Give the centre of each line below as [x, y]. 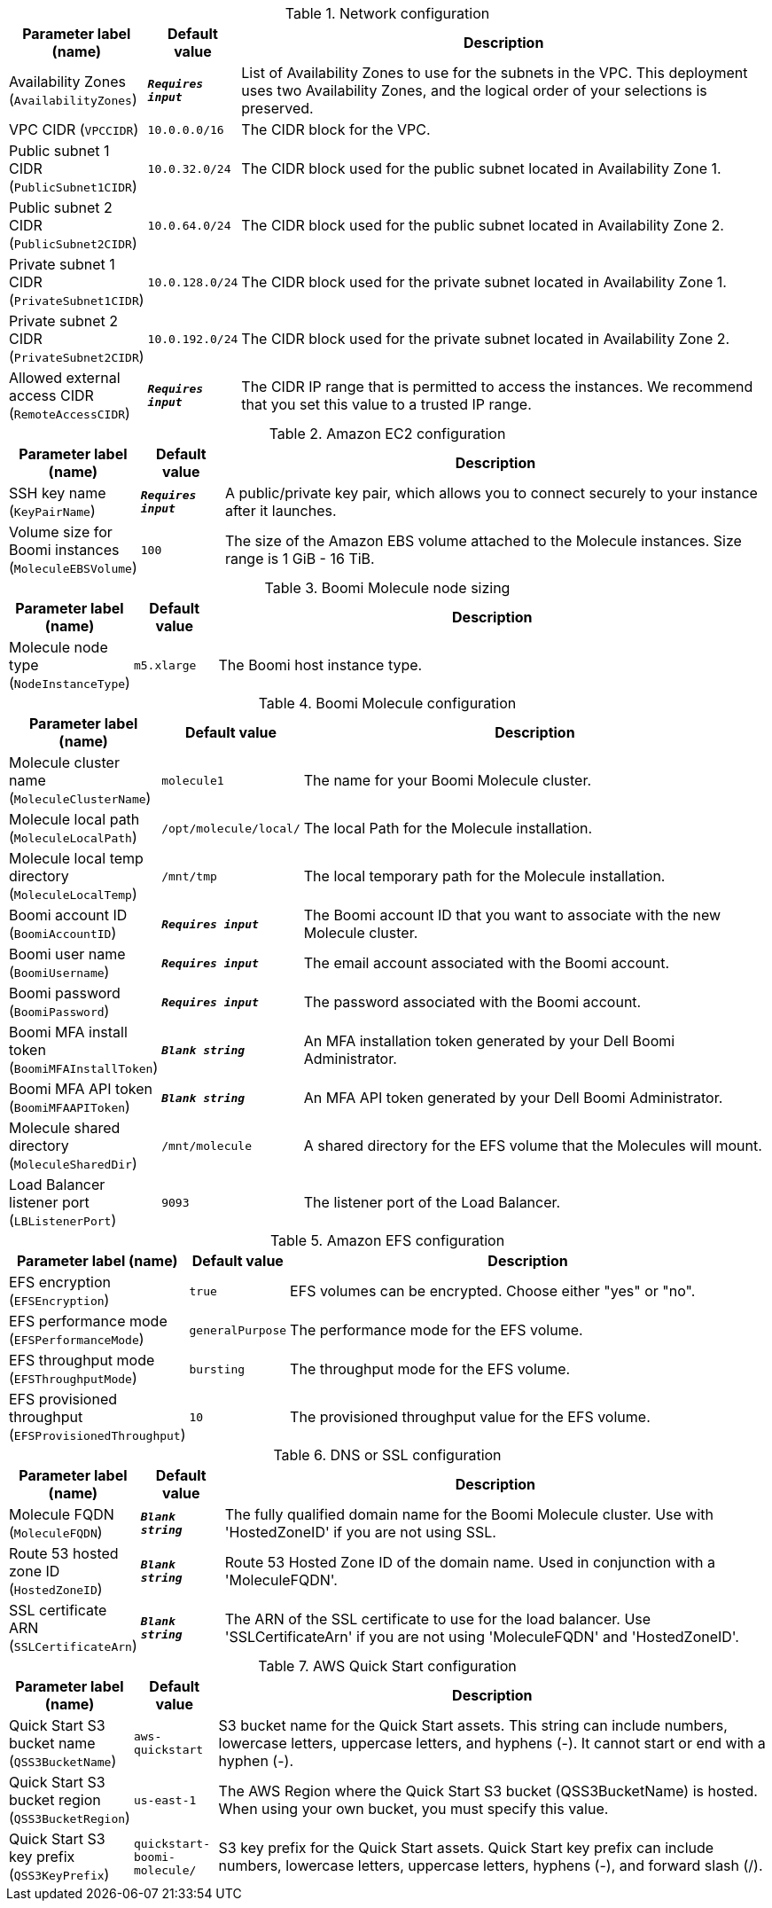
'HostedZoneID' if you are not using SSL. [360, 1532]
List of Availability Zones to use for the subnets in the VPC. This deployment [495, 73]
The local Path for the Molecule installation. [448, 828]
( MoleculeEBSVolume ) [73, 567]
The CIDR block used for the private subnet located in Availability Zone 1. [484, 282]
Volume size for [61, 532]
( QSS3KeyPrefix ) [59, 1874]
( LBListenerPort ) [63, 1220]
